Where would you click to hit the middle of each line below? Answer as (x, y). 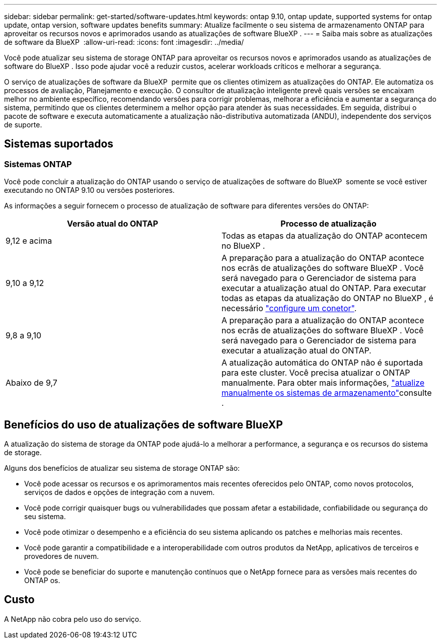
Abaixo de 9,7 (31, 383)
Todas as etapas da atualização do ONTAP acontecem (324, 236)
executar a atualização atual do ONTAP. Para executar (324, 288)
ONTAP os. (42, 581)
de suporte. (23, 125)
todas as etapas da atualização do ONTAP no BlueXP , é (327, 298)
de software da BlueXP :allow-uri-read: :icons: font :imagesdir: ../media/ (124, 42)
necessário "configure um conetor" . (289, 308)
